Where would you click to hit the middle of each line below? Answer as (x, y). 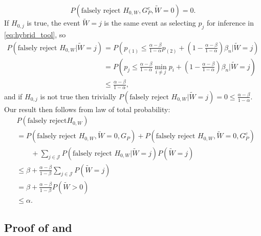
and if (13, 96)
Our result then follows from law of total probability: (87, 109)
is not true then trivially (78, 96)
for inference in (230, 23)
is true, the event (53, 23)
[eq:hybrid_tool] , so (35, 35)
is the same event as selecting (150, 23)
